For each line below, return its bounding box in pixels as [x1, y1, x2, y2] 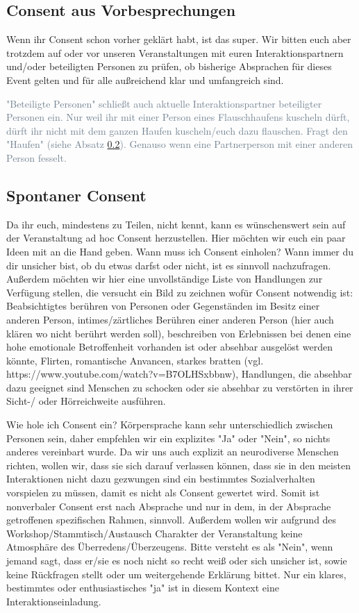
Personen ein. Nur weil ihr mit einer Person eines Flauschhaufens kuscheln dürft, [6, 110, 350, 124]
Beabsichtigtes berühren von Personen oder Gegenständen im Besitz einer [6, 299, 320, 313]
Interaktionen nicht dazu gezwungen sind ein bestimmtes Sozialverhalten [6, 471, 315, 486]
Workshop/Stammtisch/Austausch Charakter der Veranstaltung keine [6, 526, 303, 540]
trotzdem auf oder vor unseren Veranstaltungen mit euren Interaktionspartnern [6, 45, 344, 60]
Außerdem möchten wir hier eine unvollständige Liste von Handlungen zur [6, 271, 323, 286]
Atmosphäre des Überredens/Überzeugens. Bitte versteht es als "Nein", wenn [6, 539, 333, 554]
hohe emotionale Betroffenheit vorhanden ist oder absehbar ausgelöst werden [6, 339, 333, 354]
